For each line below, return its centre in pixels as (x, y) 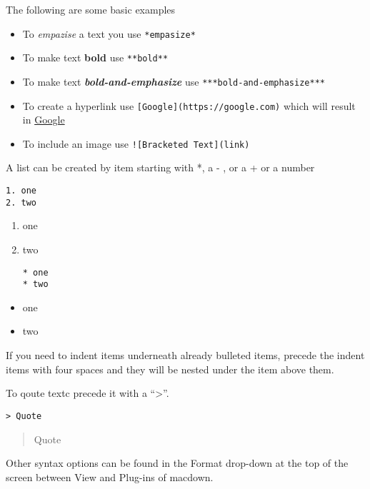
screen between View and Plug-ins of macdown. (110, 477)
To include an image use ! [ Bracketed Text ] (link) (136, 143)
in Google (44, 120)
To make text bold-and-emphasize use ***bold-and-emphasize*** (174, 81)
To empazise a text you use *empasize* (109, 33)
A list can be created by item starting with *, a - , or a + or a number (160, 167)
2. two (21, 202)
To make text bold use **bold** (95, 57)
